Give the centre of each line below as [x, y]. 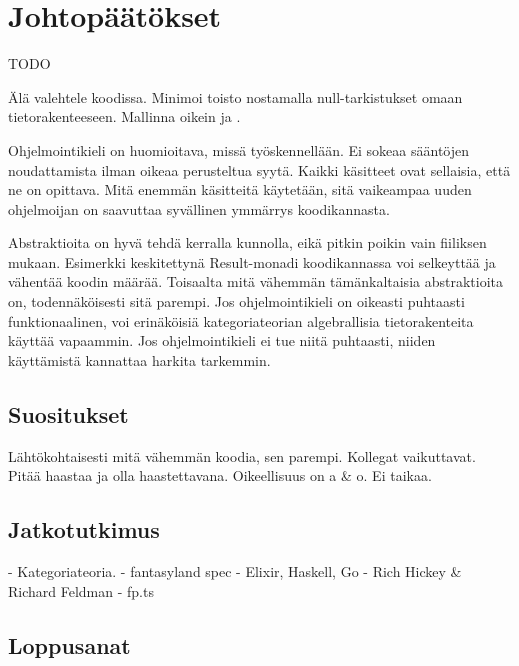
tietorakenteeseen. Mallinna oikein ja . [124, 116]
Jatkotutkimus [84, 529]
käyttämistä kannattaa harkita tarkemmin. [139, 359]
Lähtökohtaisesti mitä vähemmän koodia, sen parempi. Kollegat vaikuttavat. [242, 455]
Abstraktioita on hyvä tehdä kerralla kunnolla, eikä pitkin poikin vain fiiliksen [247, 242]
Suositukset [68, 413]
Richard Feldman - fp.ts [81, 590]
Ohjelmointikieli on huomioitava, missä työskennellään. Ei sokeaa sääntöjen [239, 149]
